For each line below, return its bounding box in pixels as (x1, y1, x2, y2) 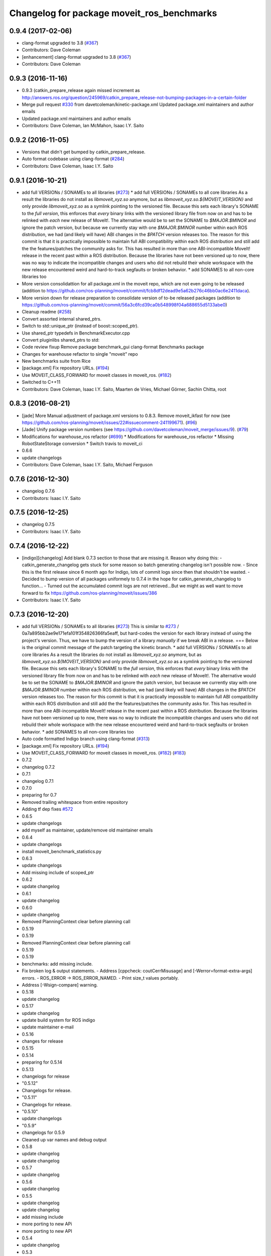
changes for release (22, 1038, 64, 1044)
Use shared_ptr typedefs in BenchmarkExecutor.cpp (22, 330, 130, 336)
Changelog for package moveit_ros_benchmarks (9, 8, 217, 19)
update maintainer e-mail (22, 1024, 74, 1030)
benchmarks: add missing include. (22, 961, 93, 967)
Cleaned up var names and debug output (22, 1136, 107, 1142)
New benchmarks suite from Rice (22, 358, 91, 364)
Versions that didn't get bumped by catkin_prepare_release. (22, 149, 146, 155)
